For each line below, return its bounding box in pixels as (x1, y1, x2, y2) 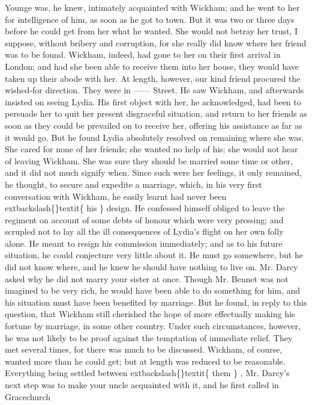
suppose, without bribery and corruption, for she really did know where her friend (5, 36, 307, 49)
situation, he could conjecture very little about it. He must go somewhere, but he (5, 249, 303, 261)
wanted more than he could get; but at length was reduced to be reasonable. (5, 354, 286, 367)
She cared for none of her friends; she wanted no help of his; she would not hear (5, 143, 298, 155)
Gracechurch (5, 390, 51, 403)
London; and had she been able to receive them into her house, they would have (5, 60, 299, 72)
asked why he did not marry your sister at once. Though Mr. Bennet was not (5, 272, 289, 285)
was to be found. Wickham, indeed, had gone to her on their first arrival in (5, 48, 281, 61)
